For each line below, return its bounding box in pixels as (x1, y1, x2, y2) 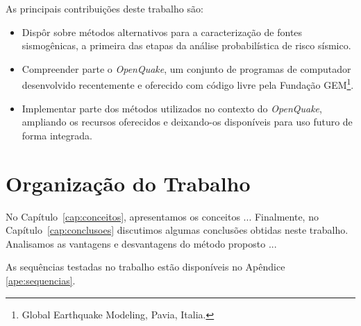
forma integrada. (22, 128, 93, 142)
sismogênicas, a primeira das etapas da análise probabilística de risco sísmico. (22, 38, 351, 53)
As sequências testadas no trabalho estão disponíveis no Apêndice (6, 259, 285, 274)
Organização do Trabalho (6, 169, 251, 197)
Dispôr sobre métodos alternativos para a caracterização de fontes (22, 24, 303, 39)
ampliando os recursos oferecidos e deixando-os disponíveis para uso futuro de (22, 114, 353, 129)
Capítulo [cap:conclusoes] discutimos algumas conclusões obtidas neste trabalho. (6, 223, 349, 237)
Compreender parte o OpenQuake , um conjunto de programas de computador (22, 61, 351, 76)
